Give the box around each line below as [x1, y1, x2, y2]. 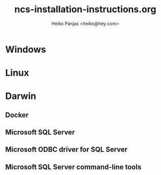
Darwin [5, 90, 37, 102]
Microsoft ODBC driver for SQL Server [5, 145, 128, 154]
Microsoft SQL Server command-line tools [5, 162, 142, 171]
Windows [5, 43, 46, 55]
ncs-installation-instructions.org [14, 4, 156, 15]
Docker [5, 111, 29, 119]
